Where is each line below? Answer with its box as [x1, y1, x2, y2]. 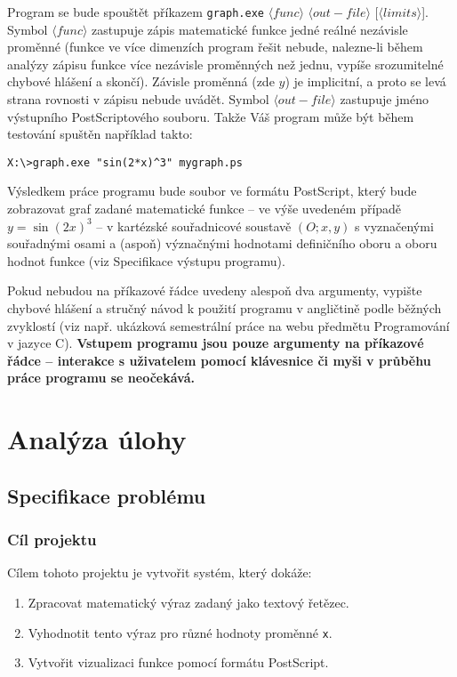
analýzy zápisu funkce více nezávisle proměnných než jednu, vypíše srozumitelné [7, 54, 444, 73]
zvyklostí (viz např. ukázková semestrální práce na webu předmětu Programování [7, 316, 450, 334]
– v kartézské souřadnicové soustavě [96, 216, 292, 235]
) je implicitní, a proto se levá [285, 72, 446, 91]
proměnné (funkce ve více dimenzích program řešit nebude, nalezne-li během [7, 37, 423, 56]
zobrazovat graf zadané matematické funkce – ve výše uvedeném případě [7, 199, 402, 218]
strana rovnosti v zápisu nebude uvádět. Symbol [7, 90, 269, 109]
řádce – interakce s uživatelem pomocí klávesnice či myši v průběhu [7, 351, 431, 369]
